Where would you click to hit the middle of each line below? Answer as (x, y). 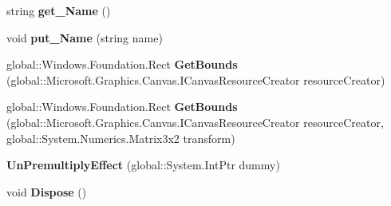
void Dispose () (47, 191)
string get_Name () (59, 10)
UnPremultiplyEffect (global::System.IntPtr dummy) (143, 165)
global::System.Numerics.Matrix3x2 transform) (121, 138)
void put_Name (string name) (85, 37)
